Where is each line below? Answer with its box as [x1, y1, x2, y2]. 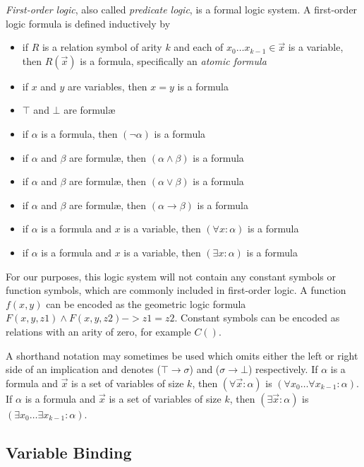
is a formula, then [41, 126, 118, 141]
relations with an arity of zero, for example [6, 324, 191, 338]
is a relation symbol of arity [42, 40, 162, 54]
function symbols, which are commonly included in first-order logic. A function [6, 283, 346, 297]
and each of [174, 40, 224, 54]
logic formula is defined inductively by [6, 16, 171, 30]
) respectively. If [248, 362, 318, 377]
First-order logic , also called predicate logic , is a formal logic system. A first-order [6, 2, 358, 16]
